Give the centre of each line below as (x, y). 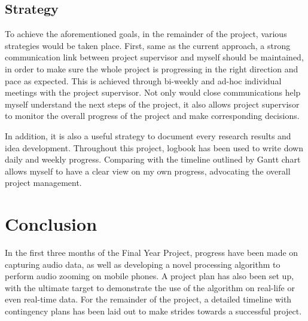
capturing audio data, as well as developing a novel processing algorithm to (143, 264)
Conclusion (51, 224)
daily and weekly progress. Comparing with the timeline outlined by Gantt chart (153, 159)
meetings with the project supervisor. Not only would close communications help (153, 92)
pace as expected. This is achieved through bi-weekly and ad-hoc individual (143, 80)
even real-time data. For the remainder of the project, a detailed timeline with (148, 299)
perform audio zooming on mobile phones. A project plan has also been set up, (150, 276)
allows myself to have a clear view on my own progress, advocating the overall (148, 171)
